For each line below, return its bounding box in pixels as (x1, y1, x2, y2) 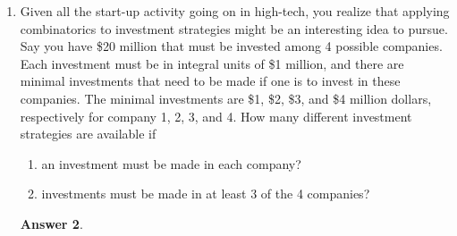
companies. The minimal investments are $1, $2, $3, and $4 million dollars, (20, 88, 432, 107)
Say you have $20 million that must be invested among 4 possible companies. (20, 37, 443, 55)
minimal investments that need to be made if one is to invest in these (20, 72, 401, 90)
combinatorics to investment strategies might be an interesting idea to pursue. (20, 19, 448, 38)
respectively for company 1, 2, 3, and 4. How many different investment (20, 106, 412, 125)
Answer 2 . (20, 214, 83, 232)
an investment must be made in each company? (41, 154, 301, 173)
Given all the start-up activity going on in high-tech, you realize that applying (20, 2, 450, 20)
